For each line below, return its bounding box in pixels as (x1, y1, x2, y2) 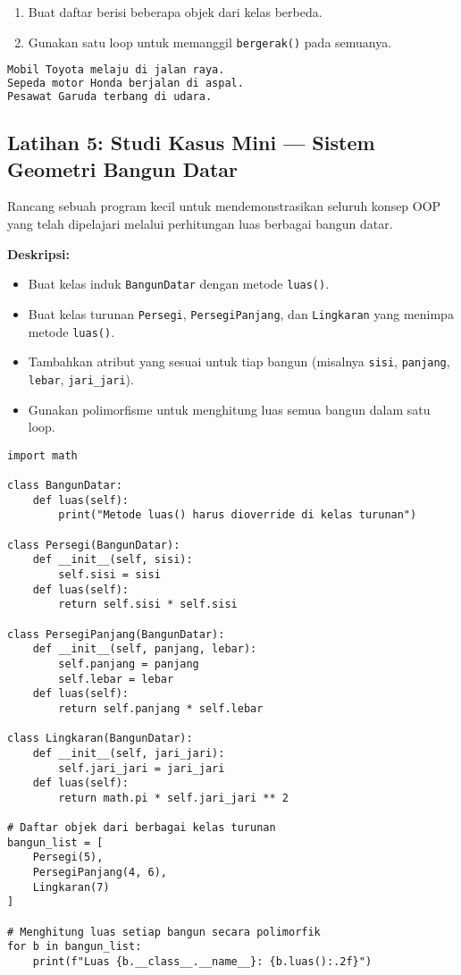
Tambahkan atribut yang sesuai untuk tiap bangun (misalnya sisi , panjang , (28, 352, 450, 371)
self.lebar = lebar (58, 672, 174, 685)
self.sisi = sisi (58, 567, 161, 581)
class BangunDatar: (7, 479, 122, 492)
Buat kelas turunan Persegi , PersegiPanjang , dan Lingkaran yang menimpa (28, 304, 454, 323)
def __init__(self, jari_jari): (32, 746, 225, 760)
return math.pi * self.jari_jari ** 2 (58, 791, 289, 804)
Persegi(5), (32, 851, 104, 864)
